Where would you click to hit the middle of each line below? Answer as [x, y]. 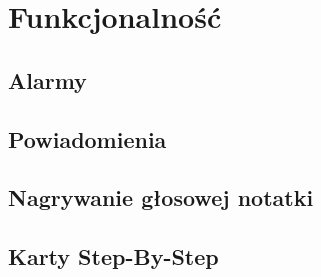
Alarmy [47, 79]
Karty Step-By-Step [113, 256]
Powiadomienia [87, 138]
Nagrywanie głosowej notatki [161, 197]
